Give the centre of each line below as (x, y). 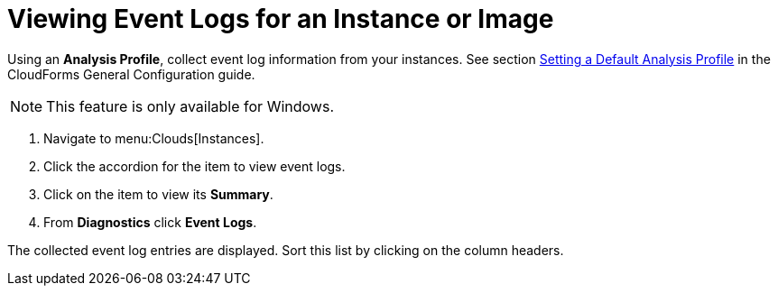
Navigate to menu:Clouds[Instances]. (154, 138)
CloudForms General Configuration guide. (131, 74)
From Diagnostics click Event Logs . (150, 222)
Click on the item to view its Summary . (158, 194)
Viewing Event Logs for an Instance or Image (281, 19)
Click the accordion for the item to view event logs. (194, 166)
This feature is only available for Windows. (190, 106)
